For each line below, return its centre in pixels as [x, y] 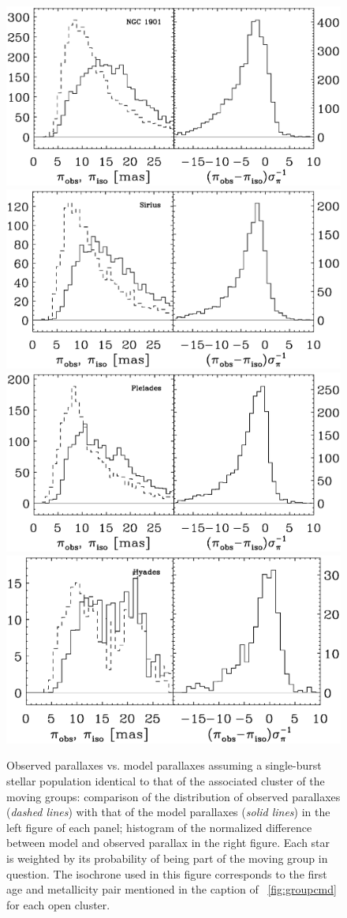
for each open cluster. [58, 904]
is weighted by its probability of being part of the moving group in [167, 858]
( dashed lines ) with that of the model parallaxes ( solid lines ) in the [168, 812]
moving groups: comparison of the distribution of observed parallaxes [173, 796]
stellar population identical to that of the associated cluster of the [166, 781]
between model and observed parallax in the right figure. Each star [168, 843]
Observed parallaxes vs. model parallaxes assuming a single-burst [164, 765]
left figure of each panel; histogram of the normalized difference [159, 827]
